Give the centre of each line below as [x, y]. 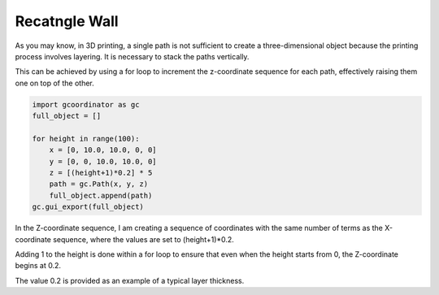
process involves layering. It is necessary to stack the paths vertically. [132, 56]
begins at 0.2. [38, 266]
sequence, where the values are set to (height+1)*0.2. [144, 239]
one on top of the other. [55, 83]
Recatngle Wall [67, 21]
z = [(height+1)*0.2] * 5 [101, 173]
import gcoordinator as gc [86, 104]
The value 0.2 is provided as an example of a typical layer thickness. [130, 280]
